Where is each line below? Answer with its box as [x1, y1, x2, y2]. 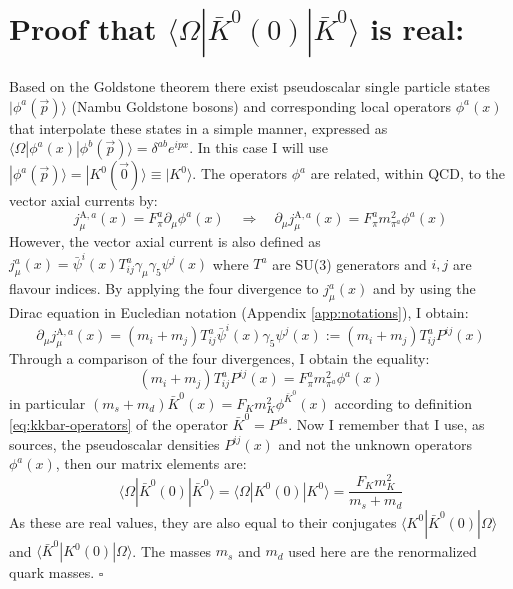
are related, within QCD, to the [310, 163, 505, 184]
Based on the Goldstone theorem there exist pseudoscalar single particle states [9, 75, 490, 96]
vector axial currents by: [9, 190, 158, 211]
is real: [370, 8, 465, 49]
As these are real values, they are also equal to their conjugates [9, 511, 397, 532]
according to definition [334, 392, 473, 413]
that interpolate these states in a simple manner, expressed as [9, 117, 388, 138]
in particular [9, 392, 86, 413]
